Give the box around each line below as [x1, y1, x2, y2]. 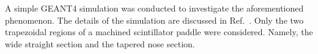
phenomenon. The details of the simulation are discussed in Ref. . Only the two [5, 13, 304, 26]
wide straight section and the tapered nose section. [5, 37, 195, 50]
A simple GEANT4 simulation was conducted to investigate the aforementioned [5, 2, 304, 14]
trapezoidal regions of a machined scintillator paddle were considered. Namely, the [5, 25, 313, 38]
